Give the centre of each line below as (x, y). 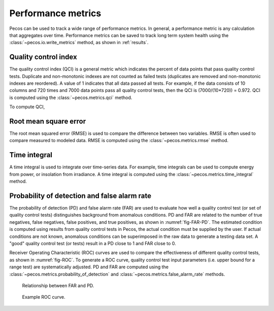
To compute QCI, (27, 107)
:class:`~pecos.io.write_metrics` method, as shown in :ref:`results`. (79, 43)
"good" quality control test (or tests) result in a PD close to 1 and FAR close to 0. (93, 244)
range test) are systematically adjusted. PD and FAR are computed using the (89, 267)
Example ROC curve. (44, 297)
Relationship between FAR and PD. (58, 285)
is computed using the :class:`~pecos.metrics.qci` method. (71, 97)
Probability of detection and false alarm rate (80, 196)
